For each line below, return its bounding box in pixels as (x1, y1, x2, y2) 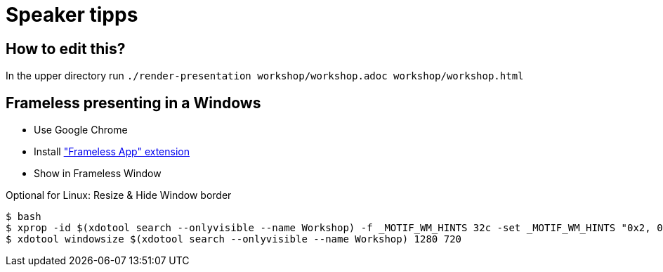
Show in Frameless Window (34, 167, 162, 180)
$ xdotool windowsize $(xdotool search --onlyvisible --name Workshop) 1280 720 (6, 233, 462, 245)
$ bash (6, 211, 41, 223)
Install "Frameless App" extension (34, 145, 190, 158)
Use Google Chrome (34, 124, 128, 136)
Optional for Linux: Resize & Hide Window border (6, 189, 232, 202)
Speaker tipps (6, 3, 138, 27)
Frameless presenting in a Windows (6, 93, 261, 112)
